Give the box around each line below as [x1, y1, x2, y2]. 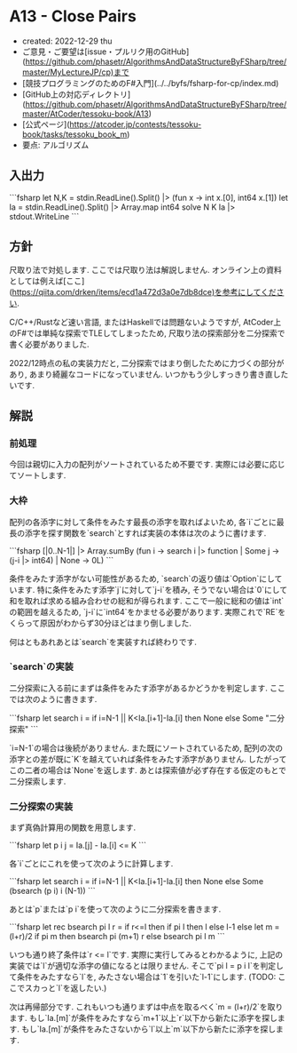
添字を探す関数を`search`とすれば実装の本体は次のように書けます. [24, 527, 267, 538]
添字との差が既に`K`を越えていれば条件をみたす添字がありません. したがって [9, 754, 287, 764]
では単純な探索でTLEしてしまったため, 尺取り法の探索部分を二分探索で [26, 327, 285, 339]
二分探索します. [9, 776, 66, 786]
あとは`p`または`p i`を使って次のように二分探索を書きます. [9, 904, 222, 914]
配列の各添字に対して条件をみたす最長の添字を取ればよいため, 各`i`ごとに [9, 516, 277, 527]
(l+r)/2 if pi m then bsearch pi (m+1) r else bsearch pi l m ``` [9, 931, 225, 942]
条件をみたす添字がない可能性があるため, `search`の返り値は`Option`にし [9, 573, 275, 584]
